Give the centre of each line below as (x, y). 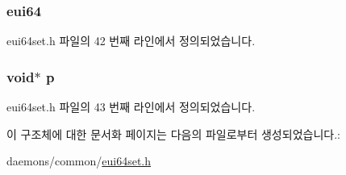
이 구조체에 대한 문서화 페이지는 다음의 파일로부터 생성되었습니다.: (173, 133)
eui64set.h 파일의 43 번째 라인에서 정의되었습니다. (131, 107)
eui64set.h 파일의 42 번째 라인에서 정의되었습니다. (131, 41)
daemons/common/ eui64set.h (79, 161)
